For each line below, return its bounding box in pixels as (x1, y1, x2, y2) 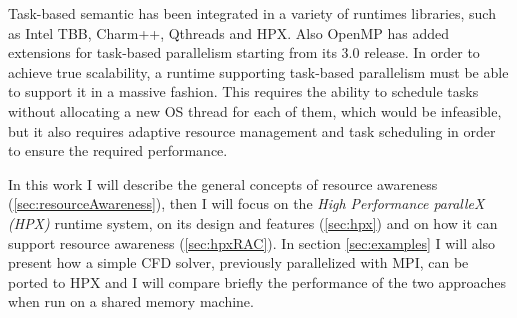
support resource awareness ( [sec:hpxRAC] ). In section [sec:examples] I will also (8, 232, 496, 253)
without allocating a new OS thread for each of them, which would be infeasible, (8, 100, 502, 121)
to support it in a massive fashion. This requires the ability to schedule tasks (8, 81, 479, 102)
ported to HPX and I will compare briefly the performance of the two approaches (8, 271, 506, 292)
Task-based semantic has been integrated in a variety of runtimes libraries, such (8, 3, 496, 23)
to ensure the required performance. (8, 140, 228, 161)
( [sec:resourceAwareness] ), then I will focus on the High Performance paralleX (8, 193, 485, 214)
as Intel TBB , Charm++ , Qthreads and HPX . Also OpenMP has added (8, 22, 450, 43)
